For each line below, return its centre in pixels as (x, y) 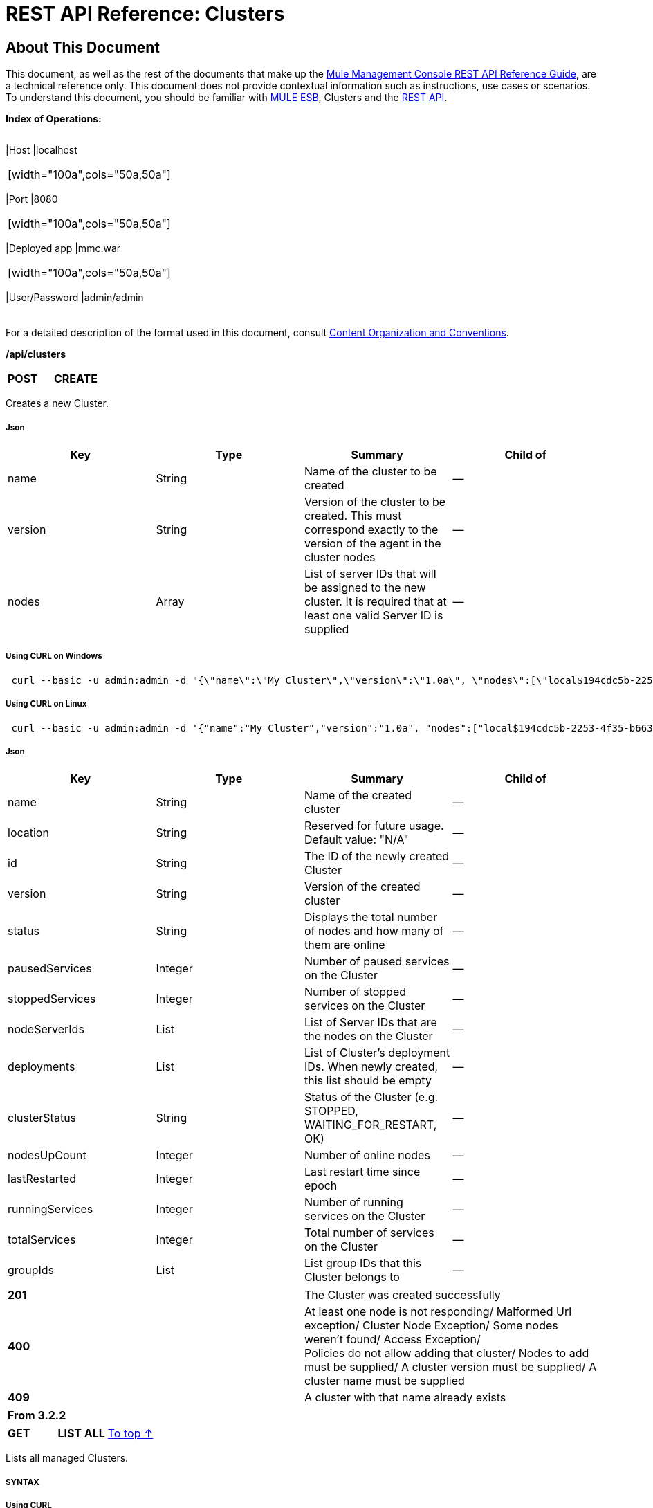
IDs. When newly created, (371, 1067)
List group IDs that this (363, 1263)
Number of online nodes (367, 1155)
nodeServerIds (46, 1029)
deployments (42, 1067)
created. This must (353, 515)
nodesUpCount (47, 1155)
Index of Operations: (54, 119)
